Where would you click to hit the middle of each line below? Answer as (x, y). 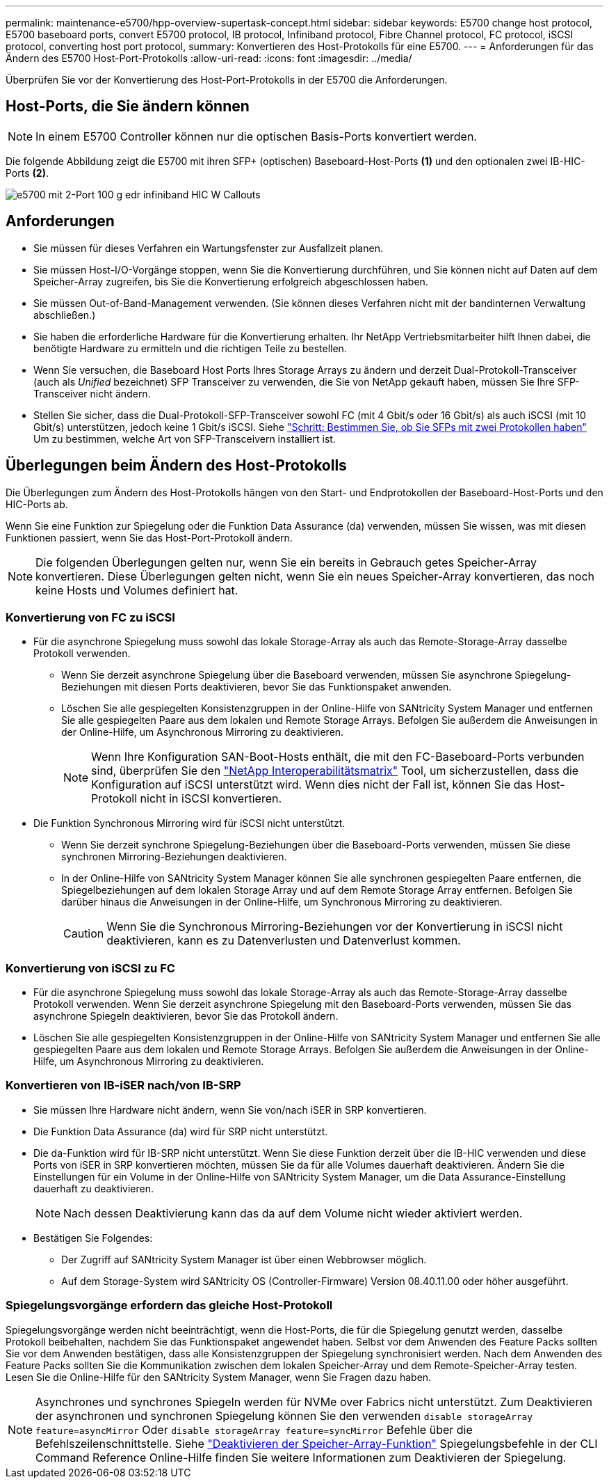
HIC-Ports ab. (37, 504)
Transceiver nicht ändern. (92, 393)
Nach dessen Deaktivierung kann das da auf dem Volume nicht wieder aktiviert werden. (293, 1213)
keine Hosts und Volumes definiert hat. (137, 590)
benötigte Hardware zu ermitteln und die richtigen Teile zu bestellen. (190, 348)
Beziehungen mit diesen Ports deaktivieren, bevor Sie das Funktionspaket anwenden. (257, 687)
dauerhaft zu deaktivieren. (94, 1188)
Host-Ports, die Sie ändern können (128, 106)
